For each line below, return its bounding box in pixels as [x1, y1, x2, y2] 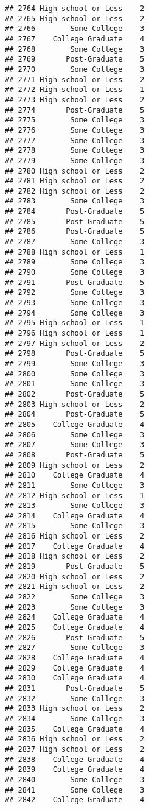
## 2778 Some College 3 [5, 146, 145, 155]
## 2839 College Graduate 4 [5, 765, 145, 774]
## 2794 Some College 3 [5, 308, 145, 317]
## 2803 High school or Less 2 [5, 400, 145, 409]
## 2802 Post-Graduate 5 [5, 389, 145, 398]
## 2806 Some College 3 [5, 430, 145, 439]
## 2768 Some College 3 [5, 44, 145, 54]
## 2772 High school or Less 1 [5, 85, 145, 94]
